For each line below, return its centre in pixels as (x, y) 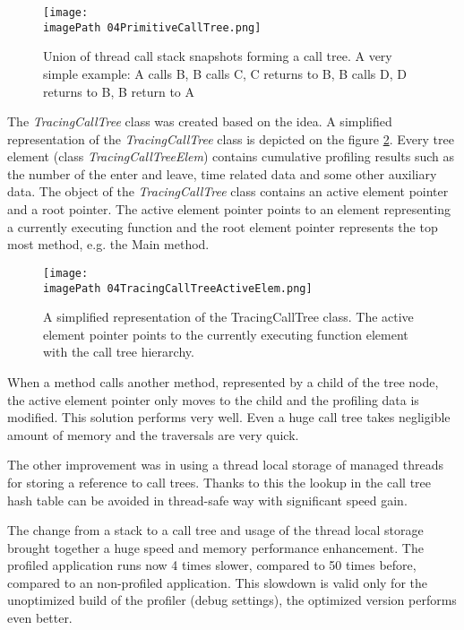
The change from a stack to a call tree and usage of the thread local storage (215, 530)
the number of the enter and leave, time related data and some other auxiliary (222, 173)
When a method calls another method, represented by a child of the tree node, (223, 381)
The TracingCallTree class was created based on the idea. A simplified (200, 121)
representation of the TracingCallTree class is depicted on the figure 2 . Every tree (231, 138)
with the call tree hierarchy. (119, 352)
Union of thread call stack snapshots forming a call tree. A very (218, 56)
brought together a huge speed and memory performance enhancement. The (215, 547)
